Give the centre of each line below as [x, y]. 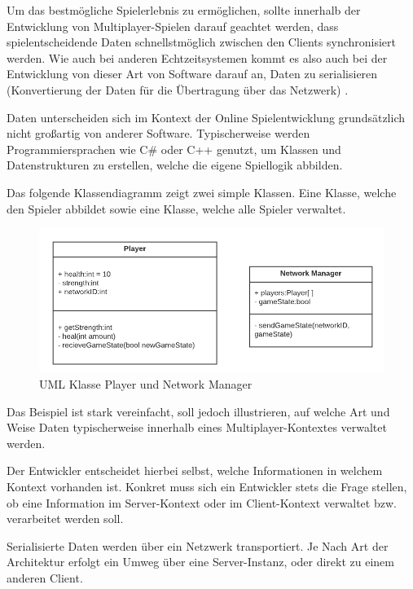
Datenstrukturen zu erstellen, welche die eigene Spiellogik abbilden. [175, 165]
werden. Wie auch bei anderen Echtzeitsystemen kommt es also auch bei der [197, 57]
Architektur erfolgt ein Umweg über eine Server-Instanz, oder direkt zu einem [200, 562]
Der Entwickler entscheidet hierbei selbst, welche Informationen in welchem [195, 470]
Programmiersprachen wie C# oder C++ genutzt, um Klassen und [174, 149]
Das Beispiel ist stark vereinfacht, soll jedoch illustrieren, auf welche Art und [198, 411]
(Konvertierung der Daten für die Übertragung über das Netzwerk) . [178, 89]
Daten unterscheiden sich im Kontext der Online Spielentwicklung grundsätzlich [206, 117]
